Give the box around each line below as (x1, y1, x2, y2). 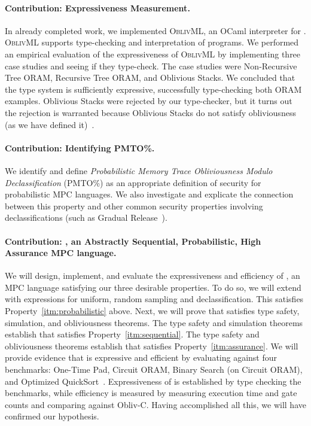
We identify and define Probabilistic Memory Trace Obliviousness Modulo (5, 164, 273, 177)
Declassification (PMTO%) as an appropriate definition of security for (5, 176, 261, 188)
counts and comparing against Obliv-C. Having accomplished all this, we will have (5, 398, 306, 410)
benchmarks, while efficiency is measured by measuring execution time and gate (5, 387, 297, 399)
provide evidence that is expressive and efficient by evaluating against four (5, 351, 278, 364)
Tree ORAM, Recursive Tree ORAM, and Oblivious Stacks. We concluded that (5, 71, 295, 84)
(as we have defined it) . (5, 118, 94, 130)
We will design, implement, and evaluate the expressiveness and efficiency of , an (5, 269, 300, 282)
